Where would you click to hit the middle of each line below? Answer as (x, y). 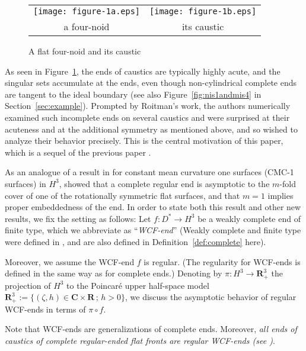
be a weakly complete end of (249, 218)
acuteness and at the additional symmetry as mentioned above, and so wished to (151, 129)
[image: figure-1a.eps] (87, 11)
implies (280, 195)
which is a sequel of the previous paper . (78, 152)
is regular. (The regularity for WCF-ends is (222, 261)
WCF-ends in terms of (45, 309)
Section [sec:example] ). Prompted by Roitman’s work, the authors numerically (148, 106)
